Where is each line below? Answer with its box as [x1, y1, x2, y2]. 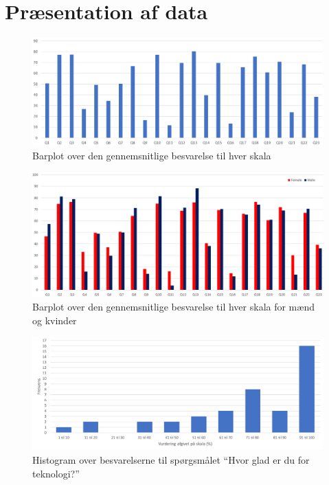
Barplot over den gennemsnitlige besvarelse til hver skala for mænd [32, 300, 315, 314]
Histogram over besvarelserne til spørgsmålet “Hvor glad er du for [32, 453, 310, 466]
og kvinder [32, 313, 77, 327]
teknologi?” [32, 466, 80, 480]
